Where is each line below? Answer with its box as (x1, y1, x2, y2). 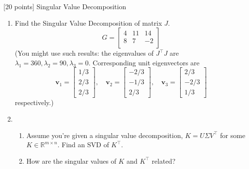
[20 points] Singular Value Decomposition (3, 1, 126, 11)
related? (152, 155, 175, 166)
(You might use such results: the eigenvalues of (15, 48, 154, 58)
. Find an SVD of (57, 139, 109, 150)
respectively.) (15, 97, 54, 108)
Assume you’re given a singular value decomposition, (26, 130, 183, 140)
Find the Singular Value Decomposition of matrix (15, 17, 162, 28)
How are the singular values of (26, 155, 116, 166)
